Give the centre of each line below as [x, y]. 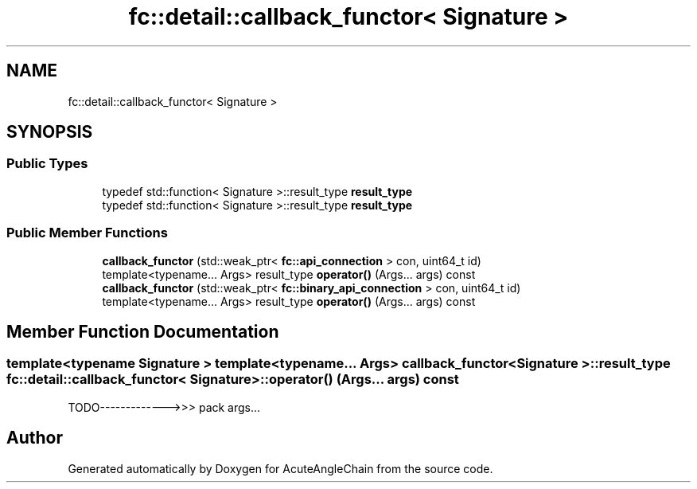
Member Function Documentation [143, 331]
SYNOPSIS [50, 132]
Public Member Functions [87, 233]
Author [35, 438]
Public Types [47, 164]
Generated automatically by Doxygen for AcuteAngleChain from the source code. [280, 468]
